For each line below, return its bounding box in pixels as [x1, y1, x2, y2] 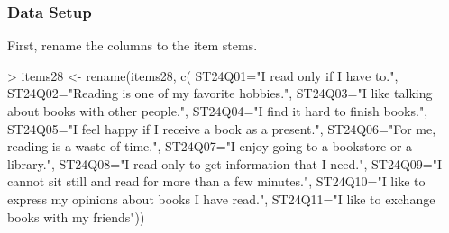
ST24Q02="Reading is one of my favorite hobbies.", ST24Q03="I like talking [7, 84, 433, 103]
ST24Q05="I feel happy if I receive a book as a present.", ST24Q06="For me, [7, 119, 436, 138]
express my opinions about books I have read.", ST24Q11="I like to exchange [7, 189, 435, 208]
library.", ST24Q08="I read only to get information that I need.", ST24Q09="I [7, 154, 442, 173]
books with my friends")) [7, 207, 145, 226]
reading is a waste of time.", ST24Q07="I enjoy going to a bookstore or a [7, 137, 413, 156]
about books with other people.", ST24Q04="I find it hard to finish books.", [7, 102, 428, 120]
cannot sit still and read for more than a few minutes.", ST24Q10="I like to [7, 172, 426, 191]
